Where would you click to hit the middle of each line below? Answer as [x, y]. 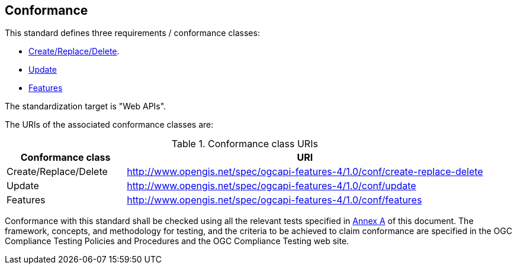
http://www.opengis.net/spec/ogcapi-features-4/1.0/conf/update [272, 186]
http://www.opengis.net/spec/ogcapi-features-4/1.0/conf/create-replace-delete [305, 172]
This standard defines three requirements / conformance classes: [132, 33]
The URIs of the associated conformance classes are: [109, 125]
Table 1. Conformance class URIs [245, 144]
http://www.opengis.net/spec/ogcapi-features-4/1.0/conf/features [274, 200]
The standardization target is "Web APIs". [86, 106]
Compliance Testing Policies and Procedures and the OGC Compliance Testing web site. [177, 241]
